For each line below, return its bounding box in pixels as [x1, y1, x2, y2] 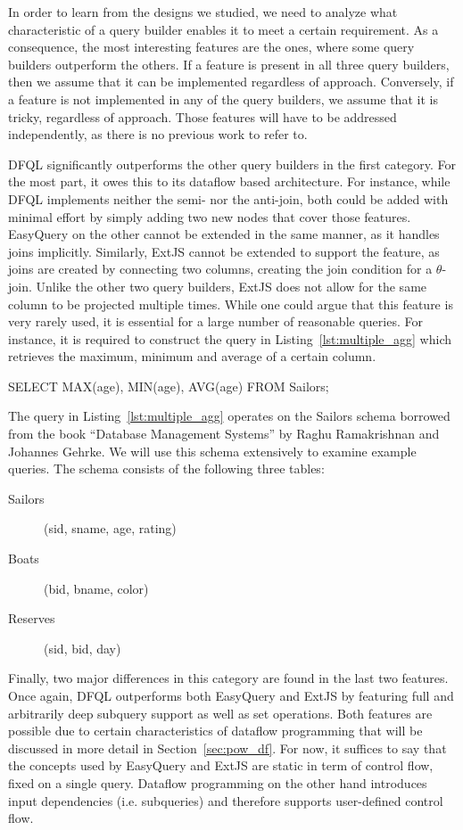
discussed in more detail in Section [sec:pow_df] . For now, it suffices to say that [8, 738, 447, 757]
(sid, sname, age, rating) [44, 519, 177, 538]
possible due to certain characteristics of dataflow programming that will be [8, 721, 423, 740]
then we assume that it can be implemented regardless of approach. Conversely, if [8, 72, 454, 91]
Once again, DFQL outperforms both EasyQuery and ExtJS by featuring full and [8, 686, 454, 704]
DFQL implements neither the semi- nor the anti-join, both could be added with [8, 189, 449, 208]
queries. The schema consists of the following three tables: [8, 459, 325, 478]
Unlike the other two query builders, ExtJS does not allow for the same [36, 276, 427, 295]
